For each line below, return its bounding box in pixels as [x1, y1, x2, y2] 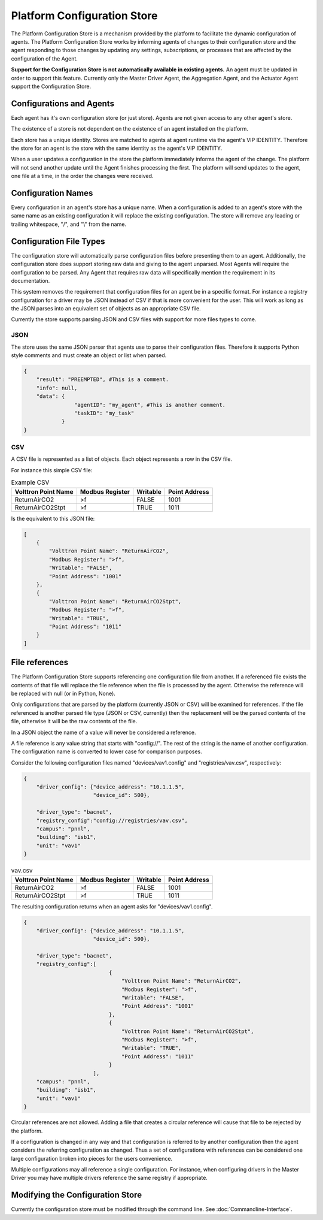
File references [11, 657, 69, 668]
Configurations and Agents [11, 98, 115, 108]
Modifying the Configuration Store [11, 1190, 142, 1200]
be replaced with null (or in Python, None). [11, 690, 116, 697]
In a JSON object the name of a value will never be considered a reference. [11, 729, 197, 736]
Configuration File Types [11, 236, 105, 246]
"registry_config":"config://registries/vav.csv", [36, 817, 188, 824]
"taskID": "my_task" [74, 409, 135, 416]
